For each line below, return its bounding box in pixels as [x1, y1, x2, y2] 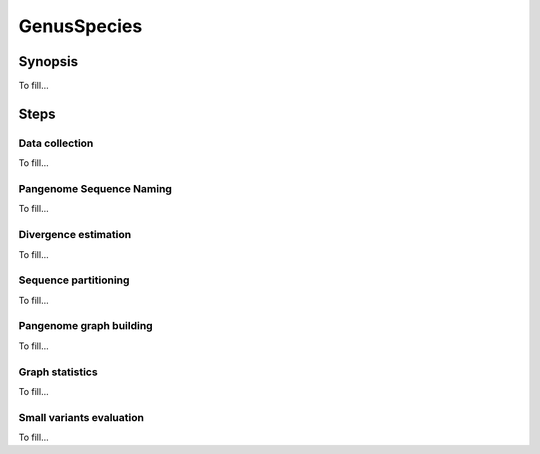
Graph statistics [18, 365, 99, 379]
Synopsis [18, 53, 79, 70]
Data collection [18, 136, 94, 150]
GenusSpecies [18, 15, 143, 37]
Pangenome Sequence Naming [18, 181, 172, 195]
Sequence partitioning [18, 273, 130, 287]
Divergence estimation [18, 228, 132, 242]
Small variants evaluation [18, 410, 145, 424]
